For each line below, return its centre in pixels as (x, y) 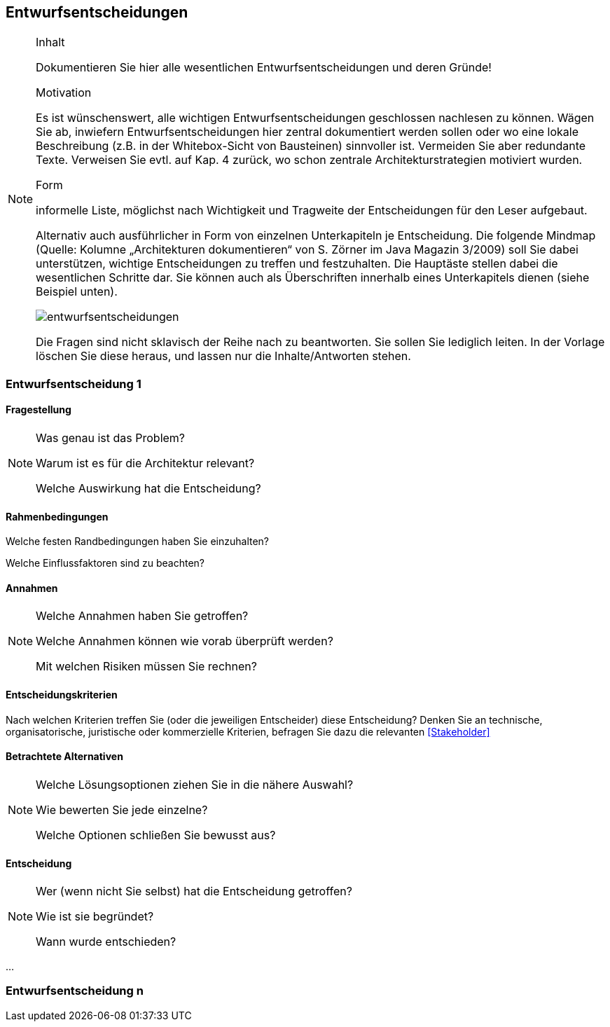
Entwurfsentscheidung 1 (74, 384)
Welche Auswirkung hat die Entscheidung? (148, 489)
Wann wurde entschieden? (106, 942)
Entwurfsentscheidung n (75, 991)
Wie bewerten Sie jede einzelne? (122, 809)
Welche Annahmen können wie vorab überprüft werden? (185, 641)
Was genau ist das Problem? (111, 438)
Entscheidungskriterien (62, 695)
